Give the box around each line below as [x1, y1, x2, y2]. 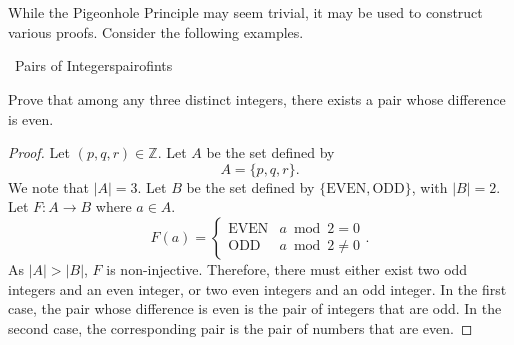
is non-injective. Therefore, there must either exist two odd [106, 258, 468, 279]
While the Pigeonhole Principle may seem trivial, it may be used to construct [8, 2, 483, 23]
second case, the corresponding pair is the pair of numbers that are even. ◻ [8, 317, 473, 338]
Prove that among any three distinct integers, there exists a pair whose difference [8, 88, 506, 109]
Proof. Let [8, 142, 70, 163]
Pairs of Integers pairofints [14, 55, 173, 76]
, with [411, 176, 448, 197]
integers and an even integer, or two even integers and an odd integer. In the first [8, 278, 507, 299]
